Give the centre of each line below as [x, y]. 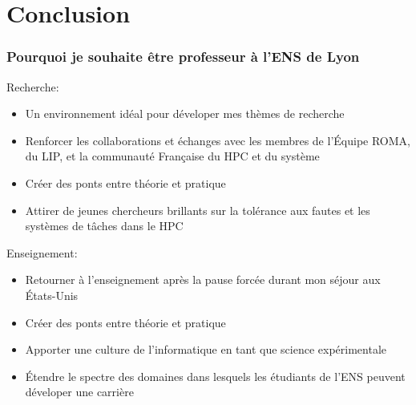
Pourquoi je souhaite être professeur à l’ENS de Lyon [183, 57]
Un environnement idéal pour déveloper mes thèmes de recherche [185, 113]
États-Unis [52, 295]
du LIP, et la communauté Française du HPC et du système [172, 156]
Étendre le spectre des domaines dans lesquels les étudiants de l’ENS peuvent [215, 376]
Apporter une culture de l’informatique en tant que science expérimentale [206, 349]
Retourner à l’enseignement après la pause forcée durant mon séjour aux [203, 279]
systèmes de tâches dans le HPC [104, 226]
